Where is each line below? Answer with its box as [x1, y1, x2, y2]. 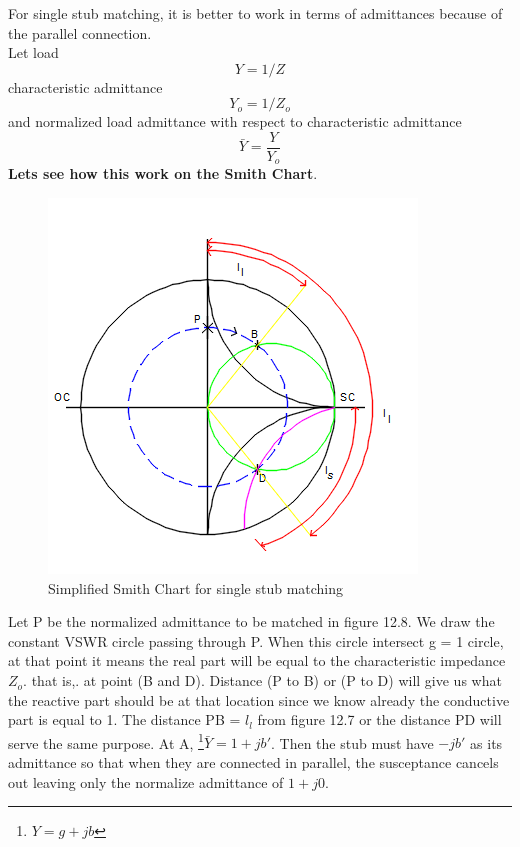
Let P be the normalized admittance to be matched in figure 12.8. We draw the [8, 611, 495, 632]
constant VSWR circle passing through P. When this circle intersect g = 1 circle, [8, 630, 504, 651]
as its [470, 732, 503, 753]
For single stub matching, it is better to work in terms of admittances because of [8, 3, 503, 23]
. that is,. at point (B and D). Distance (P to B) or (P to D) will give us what [23, 670, 502, 691]
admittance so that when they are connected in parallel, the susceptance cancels [8, 752, 499, 773]
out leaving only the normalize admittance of [8, 771, 284, 792]
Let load [8, 42, 59, 63]
